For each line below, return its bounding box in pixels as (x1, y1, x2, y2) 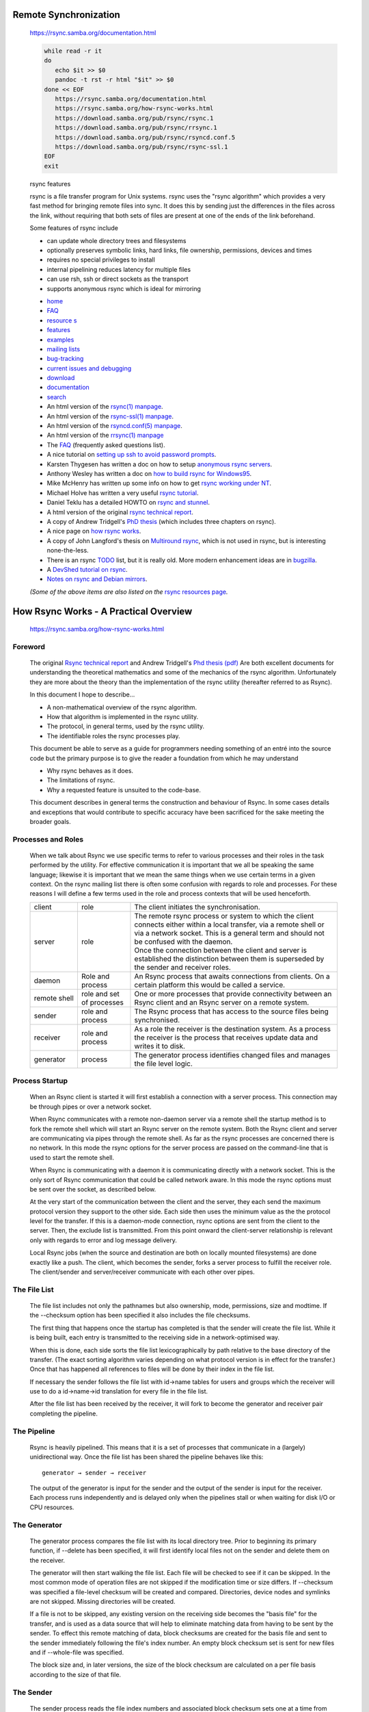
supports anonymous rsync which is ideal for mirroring (46, 284, 202, 292)
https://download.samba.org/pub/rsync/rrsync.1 (55, 124, 218, 131)
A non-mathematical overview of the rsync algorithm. (46, 703, 197, 712)
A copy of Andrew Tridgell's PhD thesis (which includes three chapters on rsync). (46, 517, 276, 525)
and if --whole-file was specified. (29, 1648, 124, 1657)
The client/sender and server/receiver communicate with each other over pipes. (29, 1268, 256, 1276)
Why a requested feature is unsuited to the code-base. (46, 785, 202, 794)
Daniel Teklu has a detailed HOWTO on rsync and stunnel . (46, 499, 210, 507)
